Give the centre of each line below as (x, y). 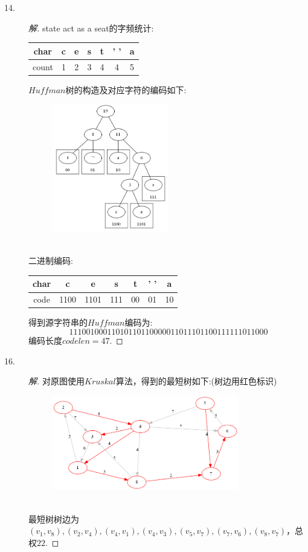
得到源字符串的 (58, 322)
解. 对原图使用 (56, 381)
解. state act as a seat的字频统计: (91, 28)
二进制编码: (51, 261)
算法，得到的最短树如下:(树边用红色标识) (196, 381)
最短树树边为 (54, 518)
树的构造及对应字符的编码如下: (126, 89)
